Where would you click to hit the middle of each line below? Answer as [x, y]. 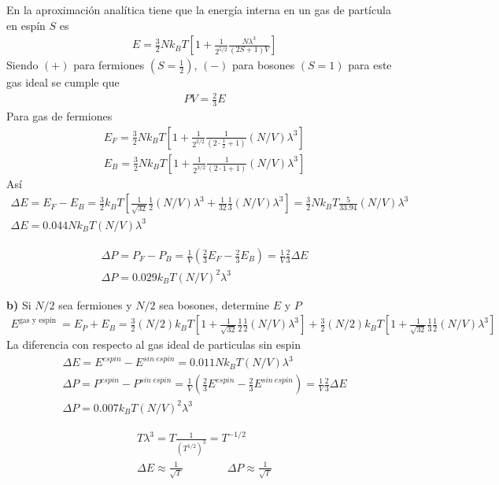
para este [370, 65]
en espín [26, 25]
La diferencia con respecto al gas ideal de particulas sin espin [154, 344]
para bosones [264, 65]
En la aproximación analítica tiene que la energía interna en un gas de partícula [199, 9]
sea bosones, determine [214, 304]
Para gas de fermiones [59, 116]
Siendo [22, 65]
